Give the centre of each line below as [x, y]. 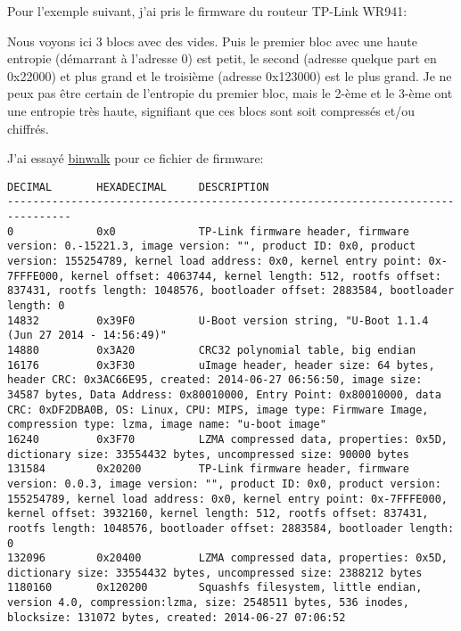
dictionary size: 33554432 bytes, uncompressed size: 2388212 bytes [215, 573]
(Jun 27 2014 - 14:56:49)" [87, 336]
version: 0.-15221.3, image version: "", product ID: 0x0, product [212, 246]
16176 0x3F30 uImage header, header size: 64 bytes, [221, 365]
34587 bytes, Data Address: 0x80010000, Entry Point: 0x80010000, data [224, 394]
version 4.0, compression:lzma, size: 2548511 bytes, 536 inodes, [209, 603]
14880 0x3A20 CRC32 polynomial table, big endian [212, 350]
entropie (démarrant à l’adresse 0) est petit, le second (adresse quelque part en [222, 58]
